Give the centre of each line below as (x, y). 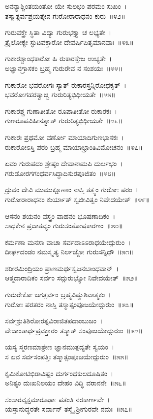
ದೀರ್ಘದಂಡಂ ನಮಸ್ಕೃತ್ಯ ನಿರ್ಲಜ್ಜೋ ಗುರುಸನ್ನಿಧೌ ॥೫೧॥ (69, 252)
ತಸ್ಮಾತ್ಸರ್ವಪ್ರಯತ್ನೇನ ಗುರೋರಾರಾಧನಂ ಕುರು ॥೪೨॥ (65, 16)
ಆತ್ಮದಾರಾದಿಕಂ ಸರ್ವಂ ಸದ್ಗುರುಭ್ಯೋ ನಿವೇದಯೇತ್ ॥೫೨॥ (72, 278)
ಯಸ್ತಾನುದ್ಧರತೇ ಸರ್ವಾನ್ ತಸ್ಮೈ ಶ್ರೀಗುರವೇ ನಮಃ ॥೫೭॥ (69, 409)
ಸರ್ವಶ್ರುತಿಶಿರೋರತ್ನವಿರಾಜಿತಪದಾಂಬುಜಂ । (54, 321)
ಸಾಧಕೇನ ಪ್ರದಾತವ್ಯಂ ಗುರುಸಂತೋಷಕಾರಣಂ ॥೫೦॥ (64, 226)
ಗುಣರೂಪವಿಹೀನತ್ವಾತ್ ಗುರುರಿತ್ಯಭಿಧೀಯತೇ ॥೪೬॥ (64, 121)
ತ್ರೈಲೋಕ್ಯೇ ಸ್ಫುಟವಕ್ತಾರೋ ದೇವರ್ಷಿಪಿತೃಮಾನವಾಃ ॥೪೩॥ (69, 42)
